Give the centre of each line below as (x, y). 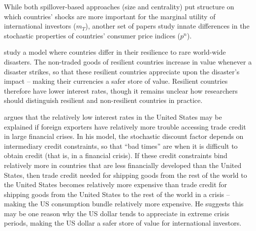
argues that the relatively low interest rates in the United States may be (113, 116)
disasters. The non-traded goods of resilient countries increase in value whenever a (128, 61)
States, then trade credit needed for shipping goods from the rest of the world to (126, 175)
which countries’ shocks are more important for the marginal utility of (110, 16)
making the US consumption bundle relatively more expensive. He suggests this (124, 204)
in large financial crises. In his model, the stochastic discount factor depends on (124, 136)
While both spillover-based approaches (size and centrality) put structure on (119, 6)
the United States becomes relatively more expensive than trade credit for (116, 184)
